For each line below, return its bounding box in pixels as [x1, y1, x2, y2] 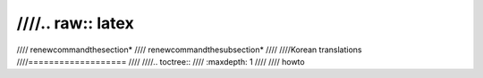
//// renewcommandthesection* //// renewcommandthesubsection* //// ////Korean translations [16, 44, 362, 55]
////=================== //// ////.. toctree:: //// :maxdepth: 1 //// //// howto [16, 56, 305, 66]
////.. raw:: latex [16, 13, 134, 33]
